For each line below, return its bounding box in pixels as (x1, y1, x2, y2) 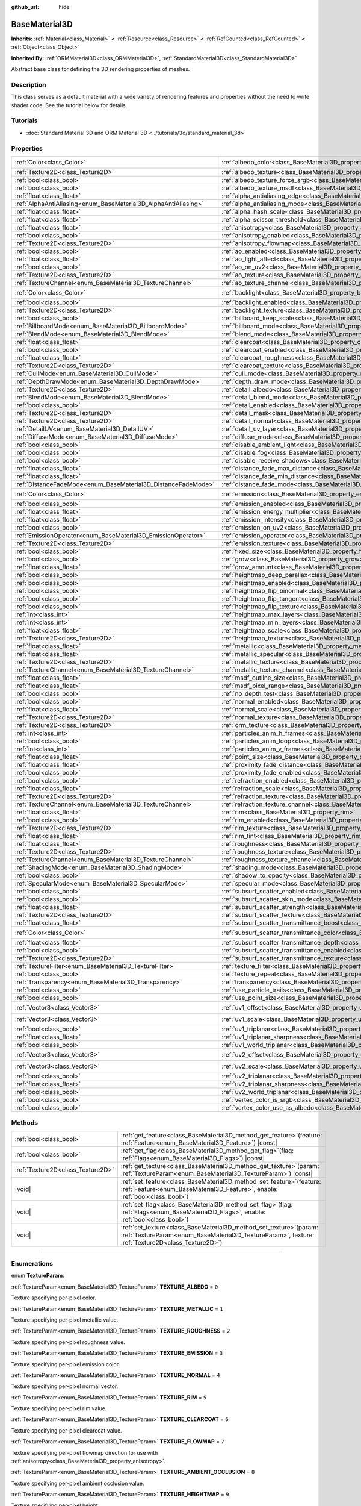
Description (11, 80, 46, 89)
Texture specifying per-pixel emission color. (11, 1360, 120, 1367)
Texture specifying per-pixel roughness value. (11, 1338, 126, 1346)
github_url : (11, 4, 39, 10)
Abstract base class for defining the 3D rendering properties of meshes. (11, 66, 190, 73)
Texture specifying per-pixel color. (11, 1294, 96, 1301)
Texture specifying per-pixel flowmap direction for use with (11, 1449, 158, 1456)
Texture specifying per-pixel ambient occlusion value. (11, 1479, 144, 1487)
